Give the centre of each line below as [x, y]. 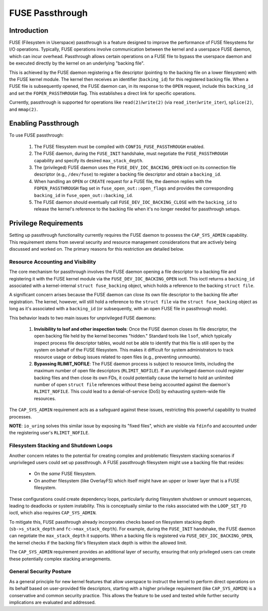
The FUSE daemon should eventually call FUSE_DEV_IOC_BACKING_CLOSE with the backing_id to [135, 202]
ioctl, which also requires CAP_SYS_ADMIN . [53, 513]
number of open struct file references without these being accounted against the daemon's [132, 385]
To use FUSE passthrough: [36, 135]
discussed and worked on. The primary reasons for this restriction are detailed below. [97, 249]
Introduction [29, 31]
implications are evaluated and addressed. [53, 602]
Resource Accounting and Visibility [53, 262]
